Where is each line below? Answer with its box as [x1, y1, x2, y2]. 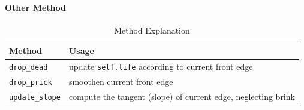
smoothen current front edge [68, 75, 173, 88]
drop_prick [9, 78, 52, 87]
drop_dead [9, 63, 48, 72]
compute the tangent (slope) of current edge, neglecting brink [68, 90, 295, 103]
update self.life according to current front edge [68, 60, 253, 73]
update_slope [9, 93, 61, 102]
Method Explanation [114, 23, 190, 36]
